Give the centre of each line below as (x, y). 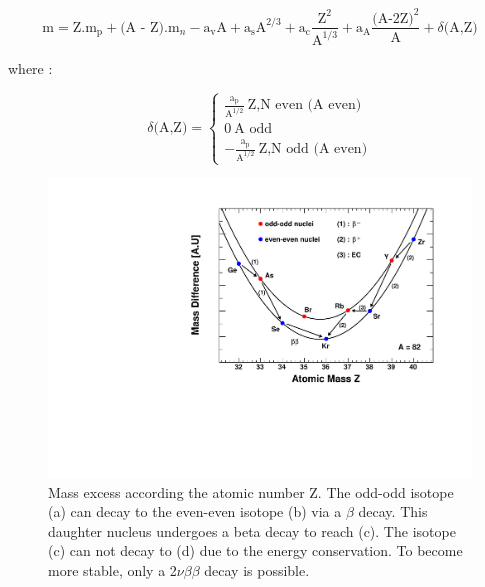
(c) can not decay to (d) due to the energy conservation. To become (255, 550)
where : (30, 67)
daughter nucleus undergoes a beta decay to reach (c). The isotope (252, 530)
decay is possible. (257, 569)
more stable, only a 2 (112, 569)
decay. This (393, 511)
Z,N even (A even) (304, 105)
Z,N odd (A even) (313, 149)
